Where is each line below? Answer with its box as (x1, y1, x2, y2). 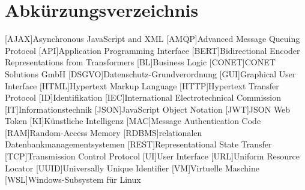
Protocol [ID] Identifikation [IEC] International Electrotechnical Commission (5, 91, 282, 104)
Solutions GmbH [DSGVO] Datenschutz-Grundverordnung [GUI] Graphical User (5, 67, 296, 80)
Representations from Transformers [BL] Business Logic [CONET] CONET (5, 56, 276, 68)
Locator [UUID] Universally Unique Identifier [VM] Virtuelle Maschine (5, 161, 259, 174)
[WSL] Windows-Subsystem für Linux (5, 173, 141, 186)
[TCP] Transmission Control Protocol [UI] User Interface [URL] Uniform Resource (5, 150, 300, 162)
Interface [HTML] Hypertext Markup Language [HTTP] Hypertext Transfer (5, 79, 279, 92)
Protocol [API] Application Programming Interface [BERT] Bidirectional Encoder (5, 44, 300, 56)
